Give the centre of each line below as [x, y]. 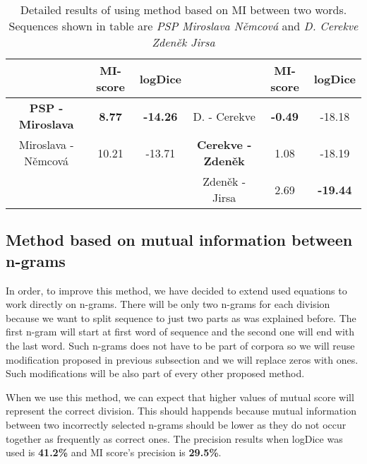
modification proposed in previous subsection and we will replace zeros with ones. [182, 359]
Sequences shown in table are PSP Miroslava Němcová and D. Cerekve [183, 26]
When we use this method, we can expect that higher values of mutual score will [180, 397]
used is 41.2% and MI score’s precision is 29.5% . [114, 452]
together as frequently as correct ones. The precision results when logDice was [174, 438]
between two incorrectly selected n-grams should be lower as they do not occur [176, 424]
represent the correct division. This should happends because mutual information [181, 411]
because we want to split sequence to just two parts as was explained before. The [181, 317]
